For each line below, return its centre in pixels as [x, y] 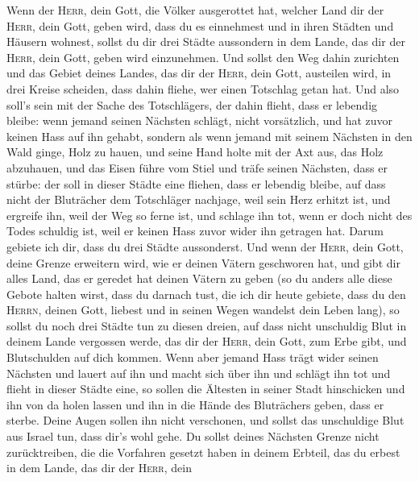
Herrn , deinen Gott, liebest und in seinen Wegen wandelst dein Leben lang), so [203, 310]
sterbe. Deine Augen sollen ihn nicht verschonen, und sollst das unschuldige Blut [205, 420]
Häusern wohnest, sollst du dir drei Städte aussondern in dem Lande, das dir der [206, 41]
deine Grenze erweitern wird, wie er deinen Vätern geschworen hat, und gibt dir [203, 262]
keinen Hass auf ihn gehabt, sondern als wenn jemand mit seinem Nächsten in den [209, 136]
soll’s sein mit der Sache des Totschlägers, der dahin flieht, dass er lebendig [192, 104]
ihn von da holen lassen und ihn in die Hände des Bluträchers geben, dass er [195, 404]
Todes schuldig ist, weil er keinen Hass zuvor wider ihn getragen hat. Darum [195, 231]
